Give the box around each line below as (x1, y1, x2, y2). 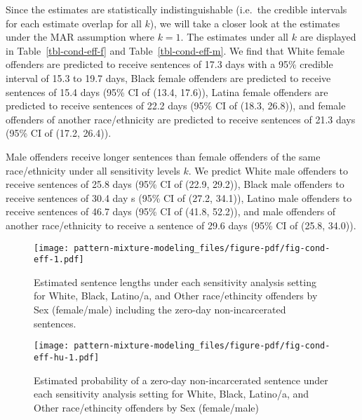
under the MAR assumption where (6, 29, 154, 44)
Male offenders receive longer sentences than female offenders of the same (6, 149, 321, 163)
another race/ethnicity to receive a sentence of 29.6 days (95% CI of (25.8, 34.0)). (6, 217, 356, 232)
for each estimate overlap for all (6, 15, 142, 30)
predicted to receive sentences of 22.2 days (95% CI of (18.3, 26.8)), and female (6, 98, 346, 113)
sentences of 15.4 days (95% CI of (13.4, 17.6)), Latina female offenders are (6, 84, 328, 99)
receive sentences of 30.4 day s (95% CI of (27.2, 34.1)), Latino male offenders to (6, 190, 352, 205)
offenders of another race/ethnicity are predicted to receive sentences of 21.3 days (6, 111, 356, 126)
